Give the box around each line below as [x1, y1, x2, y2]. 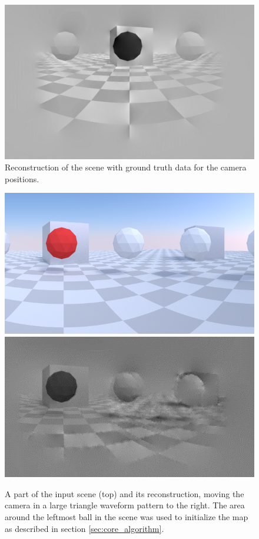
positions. [5, 172, 39, 185]
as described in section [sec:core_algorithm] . [5, 522, 164, 534]
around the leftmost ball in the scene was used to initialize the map [5, 511, 248, 522]
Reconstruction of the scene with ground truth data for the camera [5, 161, 247, 173]
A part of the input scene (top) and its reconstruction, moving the [5, 487, 244, 499]
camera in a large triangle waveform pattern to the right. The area [5, 499, 245, 511]
